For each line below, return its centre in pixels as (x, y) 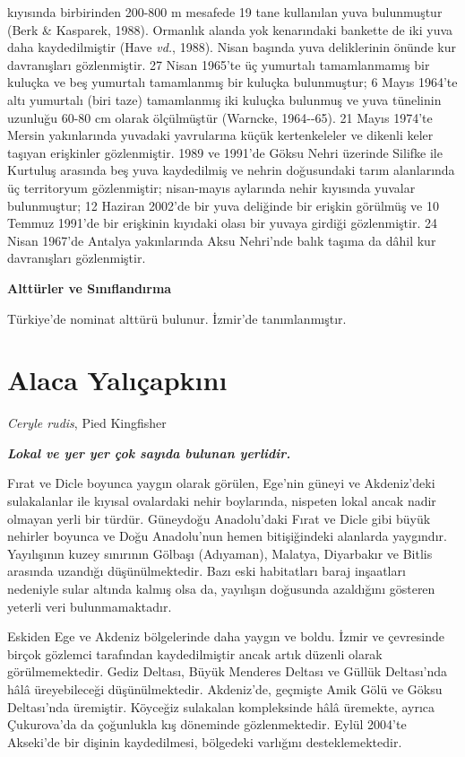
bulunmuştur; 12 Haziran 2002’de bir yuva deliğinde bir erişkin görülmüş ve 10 (223, 205)
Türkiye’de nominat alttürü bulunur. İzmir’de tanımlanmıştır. (177, 318)
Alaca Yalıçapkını (117, 380)
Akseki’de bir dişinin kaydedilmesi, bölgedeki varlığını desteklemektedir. (205, 741)
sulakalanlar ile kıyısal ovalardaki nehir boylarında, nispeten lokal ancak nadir (222, 500)
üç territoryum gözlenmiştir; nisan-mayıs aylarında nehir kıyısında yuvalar (211, 187)
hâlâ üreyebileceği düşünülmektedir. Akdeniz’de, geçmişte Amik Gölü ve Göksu (225, 688)
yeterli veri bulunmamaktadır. (90, 606)
